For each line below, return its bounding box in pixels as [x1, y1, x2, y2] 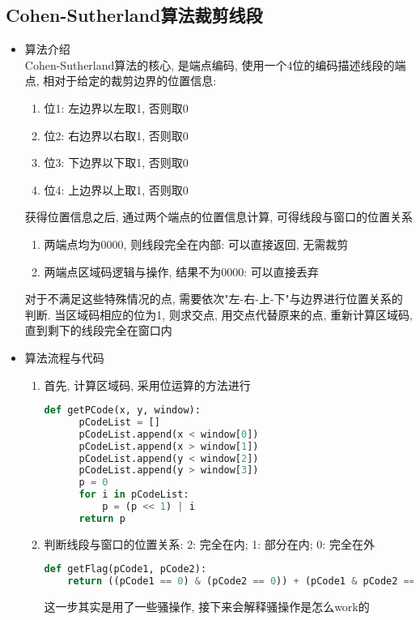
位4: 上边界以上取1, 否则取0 [44, 181, 189, 198]
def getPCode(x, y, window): [44, 404, 201, 417]
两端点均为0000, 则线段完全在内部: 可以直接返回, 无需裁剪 [44, 235, 349, 252]
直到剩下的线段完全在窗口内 [24, 322, 172, 339]
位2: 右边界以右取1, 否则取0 [44, 126, 189, 143]
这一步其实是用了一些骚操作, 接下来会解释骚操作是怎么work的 [44, 598, 370, 615]
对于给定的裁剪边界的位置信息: [54, 72, 217, 89]
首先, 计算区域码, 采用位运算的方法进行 [44, 376, 251, 393]
